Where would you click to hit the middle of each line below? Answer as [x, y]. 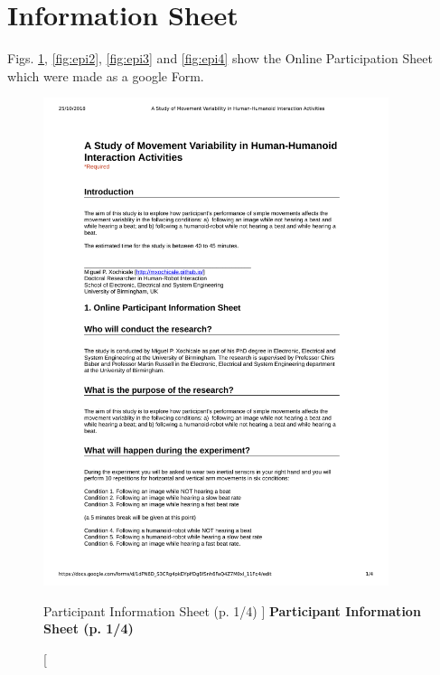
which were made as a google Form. [106, 75]
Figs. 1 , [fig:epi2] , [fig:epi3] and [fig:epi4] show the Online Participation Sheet [220, 58]
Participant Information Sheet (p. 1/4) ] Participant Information [232, 610]
